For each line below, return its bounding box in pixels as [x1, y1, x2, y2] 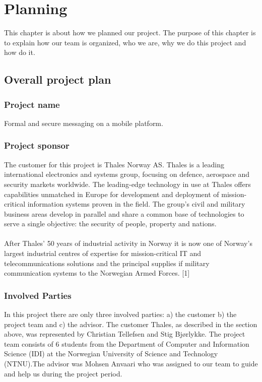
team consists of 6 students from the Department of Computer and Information [4, 338, 249, 349]
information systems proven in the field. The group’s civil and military [27, 199, 245, 209]
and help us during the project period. [4, 368, 122, 378]
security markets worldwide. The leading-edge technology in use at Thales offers [4, 178, 251, 189]
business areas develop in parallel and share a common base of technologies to [4, 208, 244, 219]
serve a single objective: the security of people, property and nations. [4, 218, 217, 229]
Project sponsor [4, 139, 70, 152]
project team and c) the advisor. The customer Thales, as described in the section [4, 319, 257, 329]
